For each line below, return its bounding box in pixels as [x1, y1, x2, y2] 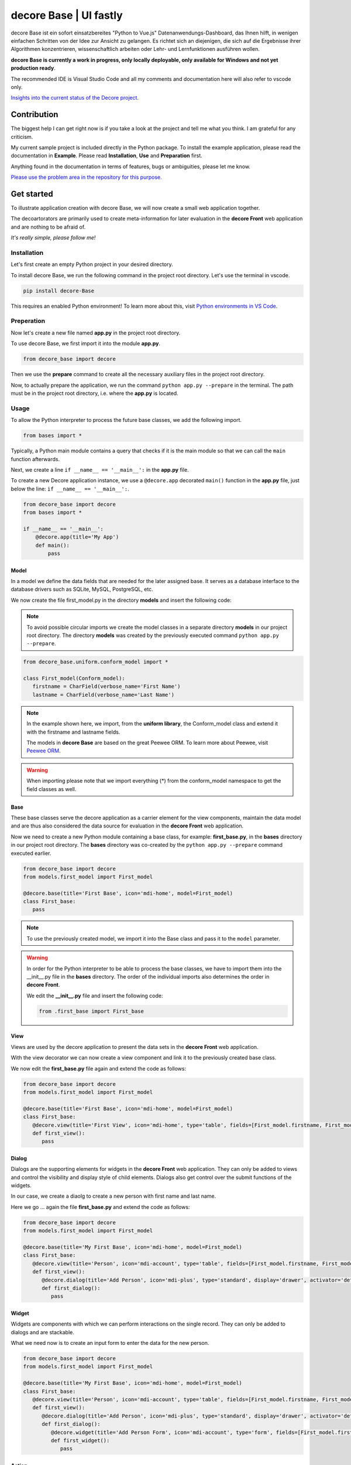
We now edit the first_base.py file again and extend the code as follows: [11, 1065, 187, 1072]
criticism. [11, 133, 33, 140]
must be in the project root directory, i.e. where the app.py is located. [11, 390, 178, 397]
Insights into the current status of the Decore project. [11, 94, 139, 101]
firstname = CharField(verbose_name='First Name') [32, 683, 181, 690]
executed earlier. [11, 850, 51, 857]
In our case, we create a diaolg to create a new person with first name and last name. [11, 1193, 216, 1200]
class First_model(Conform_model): [23, 675, 125, 682]
